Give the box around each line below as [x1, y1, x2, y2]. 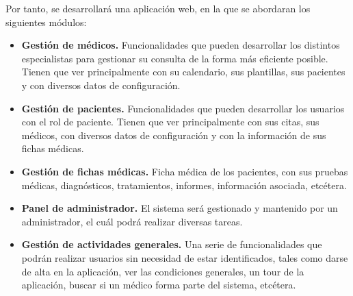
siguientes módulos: [5, 14, 87, 29]
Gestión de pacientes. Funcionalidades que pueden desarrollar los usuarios [21, 101, 345, 115]
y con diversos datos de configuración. [21, 77, 181, 92]
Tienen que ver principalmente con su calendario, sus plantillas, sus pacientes [21, 64, 345, 79]
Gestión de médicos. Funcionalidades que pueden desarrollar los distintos [21, 38, 340, 52]
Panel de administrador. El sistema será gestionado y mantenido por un [21, 201, 338, 215]
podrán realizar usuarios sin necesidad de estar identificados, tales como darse [21, 250, 348, 264]
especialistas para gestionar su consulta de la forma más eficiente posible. [21, 51, 328, 65]
